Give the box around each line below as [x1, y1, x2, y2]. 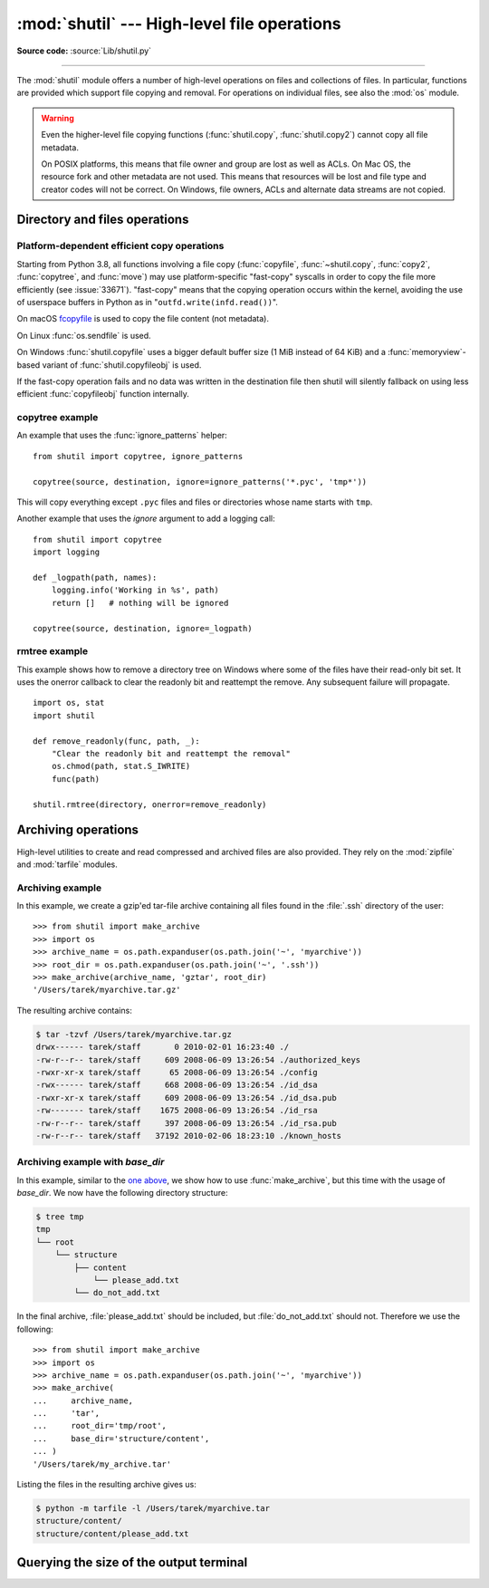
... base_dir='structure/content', [33, 1433, 210, 1444]
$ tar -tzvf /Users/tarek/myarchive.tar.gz [35, 1029, 233, 1039]
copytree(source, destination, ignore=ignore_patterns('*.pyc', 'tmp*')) [33, 476, 368, 486]
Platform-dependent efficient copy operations [16, 240, 225, 253]
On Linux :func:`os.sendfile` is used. [16, 330, 151, 341]
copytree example [16, 411, 99, 424]
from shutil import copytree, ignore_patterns [33, 451, 244, 461]
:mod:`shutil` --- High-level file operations [16, 14, 341, 34]
